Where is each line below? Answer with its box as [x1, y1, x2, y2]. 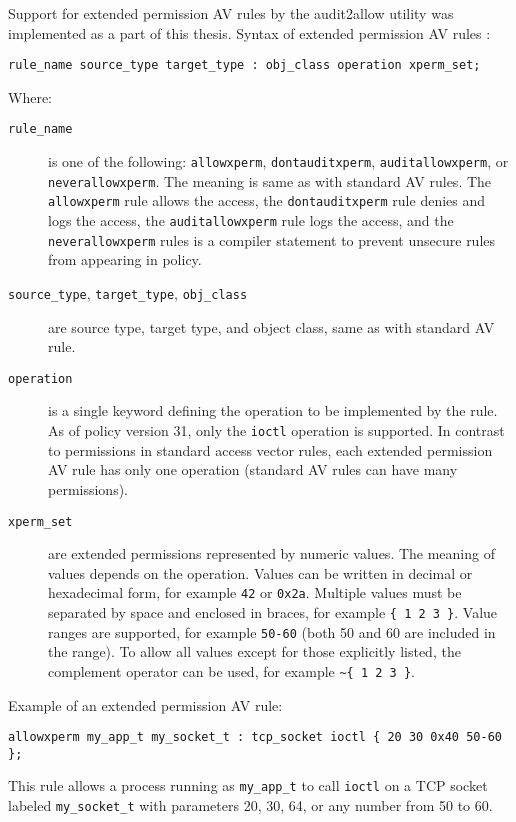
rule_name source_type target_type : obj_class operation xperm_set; [8, 58, 481, 73]
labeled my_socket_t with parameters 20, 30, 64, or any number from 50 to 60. [8, 795, 493, 816]
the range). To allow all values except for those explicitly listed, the [48, 641, 461, 662]
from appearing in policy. [48, 249, 202, 270]
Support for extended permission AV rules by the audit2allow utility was [8, 3, 454, 23]
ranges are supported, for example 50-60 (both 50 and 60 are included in [48, 621, 496, 642]
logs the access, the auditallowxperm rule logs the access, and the [48, 210, 454, 231]
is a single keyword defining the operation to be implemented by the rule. [48, 400, 498, 421]
